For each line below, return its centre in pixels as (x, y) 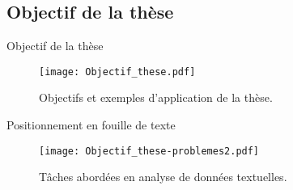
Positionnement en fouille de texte (91, 125)
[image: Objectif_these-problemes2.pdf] (149, 151)
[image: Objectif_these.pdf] (117, 72)
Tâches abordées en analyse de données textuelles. (163, 177)
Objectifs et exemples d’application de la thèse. (156, 97)
